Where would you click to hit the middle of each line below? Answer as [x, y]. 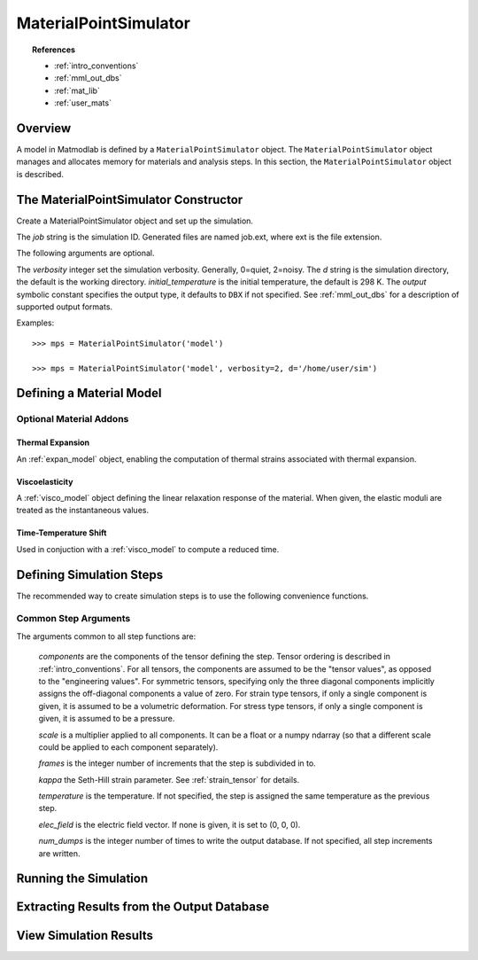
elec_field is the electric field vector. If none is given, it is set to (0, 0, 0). [170, 824]
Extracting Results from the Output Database [143, 907]
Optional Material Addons [73, 419]
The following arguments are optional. [85, 254]
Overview [44, 128]
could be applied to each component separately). [128, 747]
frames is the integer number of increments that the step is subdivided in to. [177, 763]
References [54, 50]
